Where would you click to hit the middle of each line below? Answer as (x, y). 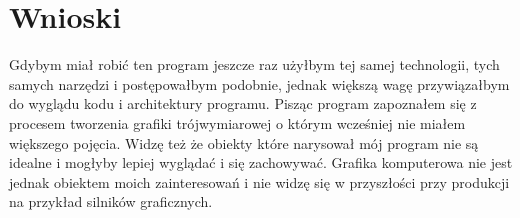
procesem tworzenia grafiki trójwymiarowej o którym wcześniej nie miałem (237, 122)
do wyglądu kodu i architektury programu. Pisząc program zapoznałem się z (243, 103)
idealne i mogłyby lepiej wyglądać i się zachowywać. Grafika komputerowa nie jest (261, 162)
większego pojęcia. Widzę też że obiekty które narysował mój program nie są (244, 142)
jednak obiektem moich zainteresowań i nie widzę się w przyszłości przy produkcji (259, 181)
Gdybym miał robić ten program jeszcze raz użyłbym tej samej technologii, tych (254, 64)
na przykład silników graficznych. (111, 201)
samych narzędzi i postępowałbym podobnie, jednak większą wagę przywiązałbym (259, 83)
